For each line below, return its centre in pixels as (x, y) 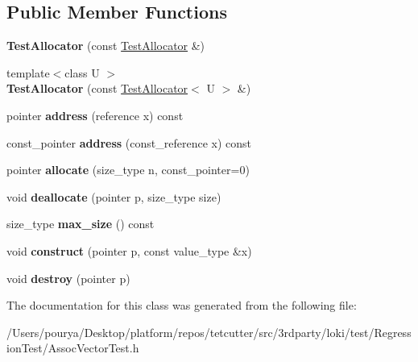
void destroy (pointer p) (68, 278)
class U (82, 72)
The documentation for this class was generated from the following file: (182, 305)
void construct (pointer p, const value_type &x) (129, 250)
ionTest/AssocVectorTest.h (73, 348)
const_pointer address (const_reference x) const (129, 142)
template (28, 72)
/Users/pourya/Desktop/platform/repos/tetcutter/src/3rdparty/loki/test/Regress (209, 332)
